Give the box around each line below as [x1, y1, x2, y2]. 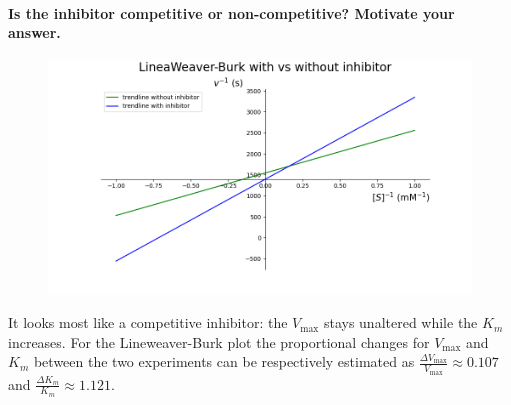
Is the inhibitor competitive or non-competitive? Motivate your [8, 2, 455, 23]
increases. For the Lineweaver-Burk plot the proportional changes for [8, 331, 430, 352]
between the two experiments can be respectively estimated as [33, 351, 415, 372]
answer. [8, 22, 61, 43]
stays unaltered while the [323, 312, 478, 333]
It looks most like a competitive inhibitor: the [8, 312, 288, 333]
